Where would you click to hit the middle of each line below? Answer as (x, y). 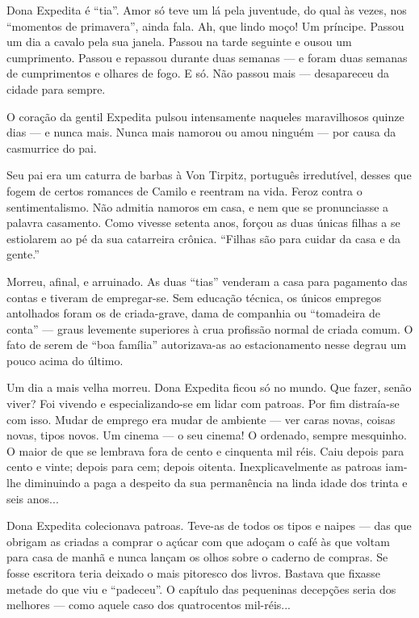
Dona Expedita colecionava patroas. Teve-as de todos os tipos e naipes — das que (209, 526)
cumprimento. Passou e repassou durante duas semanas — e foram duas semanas (207, 57)
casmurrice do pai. (52, 147)
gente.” (23, 254)
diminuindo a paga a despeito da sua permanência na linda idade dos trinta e (216, 483)
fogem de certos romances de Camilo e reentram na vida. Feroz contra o (184, 190)
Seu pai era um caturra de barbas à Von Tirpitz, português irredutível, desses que (209, 175)
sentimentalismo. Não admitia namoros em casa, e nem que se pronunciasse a (198, 206)
